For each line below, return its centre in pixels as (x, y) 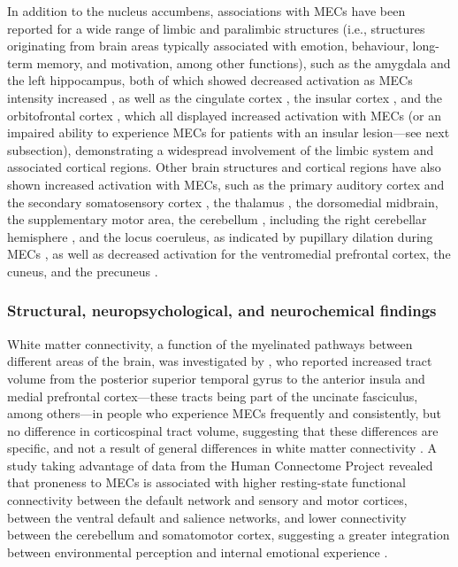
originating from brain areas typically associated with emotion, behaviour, (208, 46)
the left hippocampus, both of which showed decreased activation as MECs (210, 80)
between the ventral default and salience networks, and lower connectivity (207, 517)
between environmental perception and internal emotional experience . (198, 551)
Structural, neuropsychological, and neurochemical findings (222, 311)
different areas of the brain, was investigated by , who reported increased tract (220, 361)
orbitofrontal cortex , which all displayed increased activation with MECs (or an (225, 115)
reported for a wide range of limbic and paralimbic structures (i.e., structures (216, 28)
